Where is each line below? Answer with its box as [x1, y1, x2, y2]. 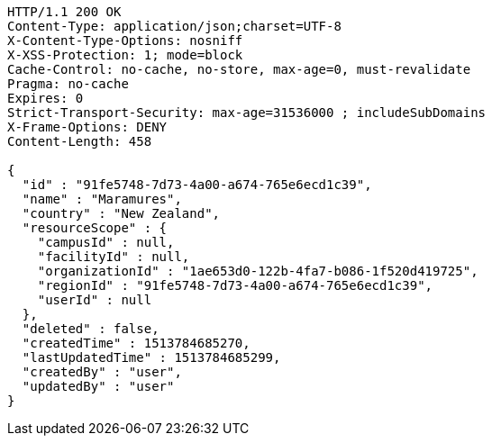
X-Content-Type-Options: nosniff [7, 33, 243, 48]
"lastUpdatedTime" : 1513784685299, [22, 350, 281, 365]
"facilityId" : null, [37, 249, 190, 264]
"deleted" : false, [22, 321, 159, 336]
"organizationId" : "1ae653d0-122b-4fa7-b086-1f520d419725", [37, 264, 478, 278]
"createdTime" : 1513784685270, [22, 336, 251, 350]
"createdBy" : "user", [22, 365, 182, 379]
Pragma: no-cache [7, 77, 129, 91]
